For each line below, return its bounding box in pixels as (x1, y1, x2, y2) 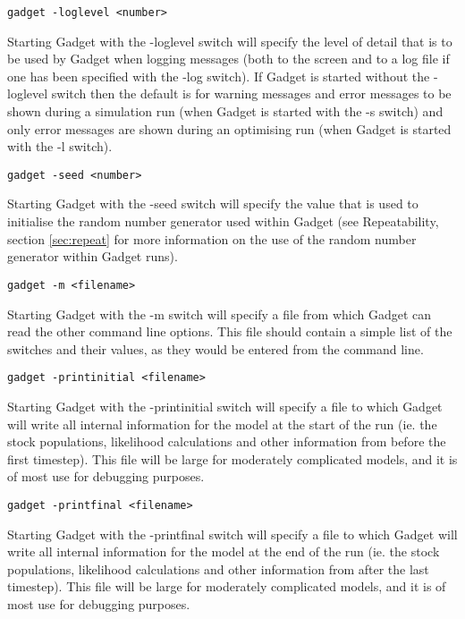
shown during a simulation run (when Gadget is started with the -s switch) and (7, 102, 444, 121)
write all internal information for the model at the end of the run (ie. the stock (7, 542, 440, 561)
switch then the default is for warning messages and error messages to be (51, 84, 452, 103)
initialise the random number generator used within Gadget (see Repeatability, (7, 212, 439, 231)
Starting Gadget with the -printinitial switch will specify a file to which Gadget (7, 396, 443, 415)
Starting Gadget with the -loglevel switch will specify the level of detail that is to (7, 31, 452, 50)
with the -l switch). (7, 137, 113, 156)
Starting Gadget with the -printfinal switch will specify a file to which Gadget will (7, 524, 458, 543)
